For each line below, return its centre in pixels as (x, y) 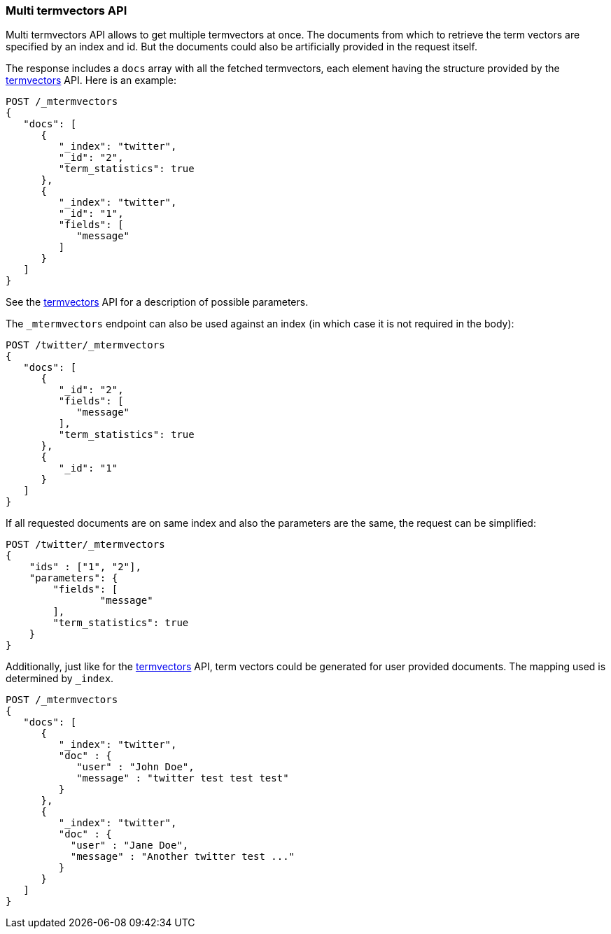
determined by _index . (60, 679)
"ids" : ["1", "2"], (85, 567)
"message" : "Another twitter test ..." (183, 857)
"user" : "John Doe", (135, 767)
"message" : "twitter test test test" (183, 778)
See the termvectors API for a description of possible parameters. (157, 302)
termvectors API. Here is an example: (91, 80)
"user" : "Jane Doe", (129, 845)
